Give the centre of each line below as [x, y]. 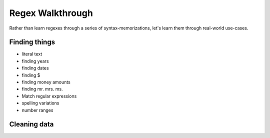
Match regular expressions [49, 96]
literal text [32, 54]
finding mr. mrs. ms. [42, 89]
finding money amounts [46, 82]
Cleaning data [31, 124]
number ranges [37, 110]
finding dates [35, 68]
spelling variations [40, 103]
